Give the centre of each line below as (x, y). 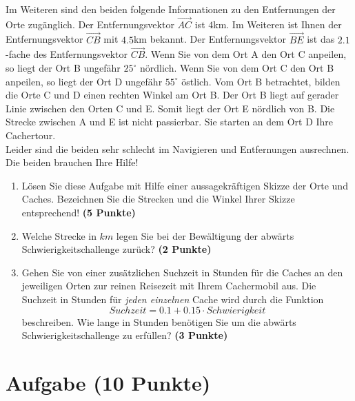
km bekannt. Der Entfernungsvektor (210, 39)
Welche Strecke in (59, 235)
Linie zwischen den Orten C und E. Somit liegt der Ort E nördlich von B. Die (170, 108)
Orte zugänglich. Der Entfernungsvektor (90, 24)
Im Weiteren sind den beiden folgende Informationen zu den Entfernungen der (171, 9)
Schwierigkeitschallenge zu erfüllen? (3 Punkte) (125, 335)
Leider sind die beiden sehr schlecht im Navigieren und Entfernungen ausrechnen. (177, 148)
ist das (321, 39)
